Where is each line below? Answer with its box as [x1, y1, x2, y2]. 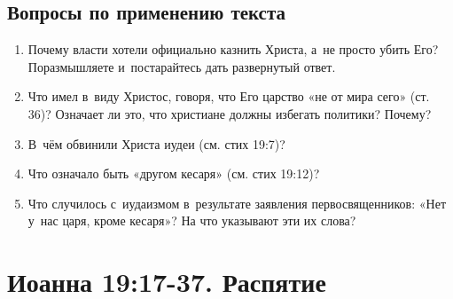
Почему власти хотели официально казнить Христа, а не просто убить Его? [27, 40, 439, 59]
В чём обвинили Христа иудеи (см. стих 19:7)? [27, 134, 285, 153]
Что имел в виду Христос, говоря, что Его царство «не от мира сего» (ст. [27, 87, 430, 106]
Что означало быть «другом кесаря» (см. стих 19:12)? [27, 164, 320, 183]
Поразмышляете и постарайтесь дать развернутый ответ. [27, 57, 336, 75]
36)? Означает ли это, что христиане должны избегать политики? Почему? [27, 104, 432, 122]
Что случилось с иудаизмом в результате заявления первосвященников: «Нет [27, 193, 447, 212]
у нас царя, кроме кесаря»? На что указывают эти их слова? [27, 211, 356, 230]
